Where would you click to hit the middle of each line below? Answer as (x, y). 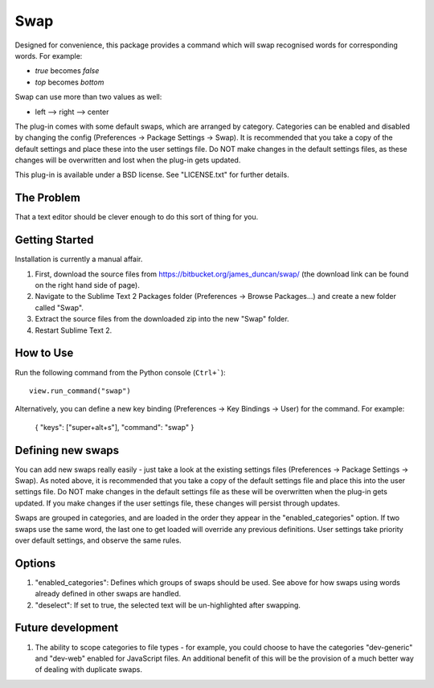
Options (35, 563)
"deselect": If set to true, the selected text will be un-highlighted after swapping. (168, 605)
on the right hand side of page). (87, 285)
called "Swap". (59, 307)
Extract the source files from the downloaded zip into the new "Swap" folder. (162, 319)
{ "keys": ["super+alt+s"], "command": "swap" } (115, 427)
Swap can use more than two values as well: (88, 97)
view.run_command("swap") (80, 391)
